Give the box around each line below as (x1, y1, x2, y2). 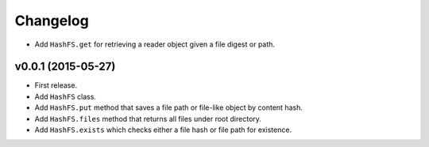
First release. (34, 81, 78, 90)
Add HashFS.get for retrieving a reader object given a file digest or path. (34, 40, 276, 49)
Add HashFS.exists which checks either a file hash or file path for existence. (34, 125, 292, 134)
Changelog (14, 12, 89, 29)
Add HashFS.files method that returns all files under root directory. (34, 114, 262, 123)
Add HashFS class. (34, 92, 97, 101)
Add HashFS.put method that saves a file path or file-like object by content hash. (34, 103, 303, 112)
